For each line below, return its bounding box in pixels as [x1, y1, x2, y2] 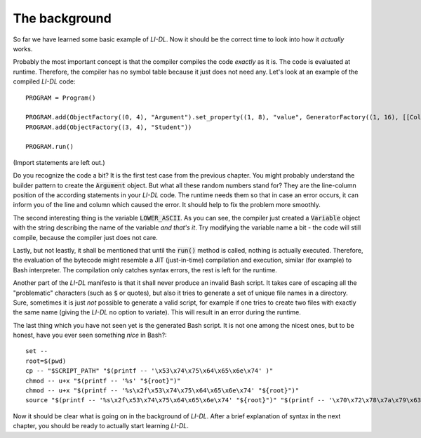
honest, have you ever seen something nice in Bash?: [13, 331, 168, 340]
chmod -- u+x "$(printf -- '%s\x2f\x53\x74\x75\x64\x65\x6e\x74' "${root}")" [25, 387, 300, 394]
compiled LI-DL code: [13, 77, 76, 86]
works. [13, 44, 33, 53]
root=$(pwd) [25, 357, 67, 365]
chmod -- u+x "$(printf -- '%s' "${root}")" [25, 376, 182, 385]
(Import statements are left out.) [13, 158, 105, 166]
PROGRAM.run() [25, 142, 74, 151]
